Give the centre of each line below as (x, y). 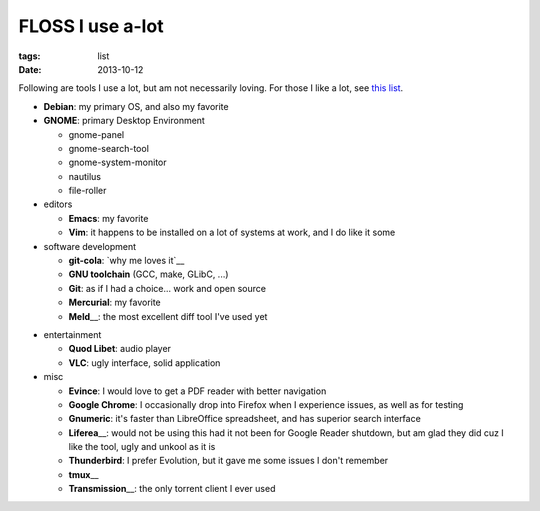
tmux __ (83, 474)
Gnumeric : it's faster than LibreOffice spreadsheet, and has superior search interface (245, 419)
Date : (30, 69)
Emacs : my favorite (108, 218)
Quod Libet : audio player (120, 349)
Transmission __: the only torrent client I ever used (172, 489)
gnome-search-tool (109, 148)
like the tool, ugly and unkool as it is (142, 447)
